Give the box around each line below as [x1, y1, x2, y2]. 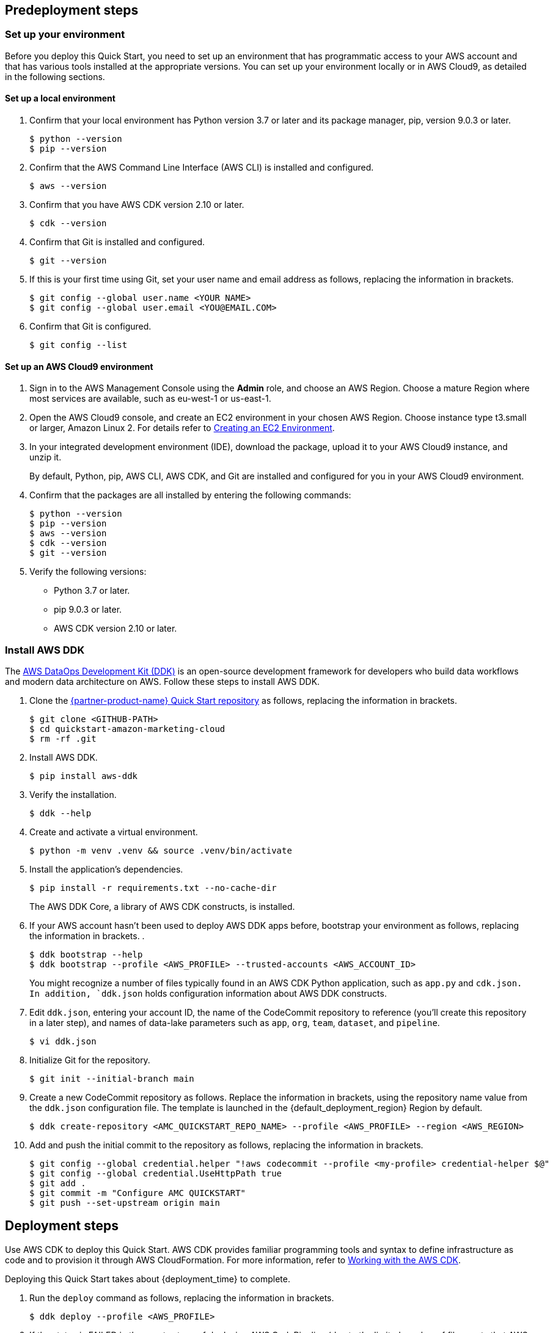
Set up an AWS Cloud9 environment [5, 361, 153, 372]
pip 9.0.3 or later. [54, 604, 122, 615]
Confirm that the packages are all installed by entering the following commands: [29, 490, 351, 501]
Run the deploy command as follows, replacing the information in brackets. [29, 1292, 334, 1303]
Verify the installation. [29, 789, 117, 800]
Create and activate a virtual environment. [29, 826, 198, 837]
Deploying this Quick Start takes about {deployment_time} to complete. [5, 1273, 290, 1284]
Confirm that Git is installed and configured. [29, 237, 205, 248]
